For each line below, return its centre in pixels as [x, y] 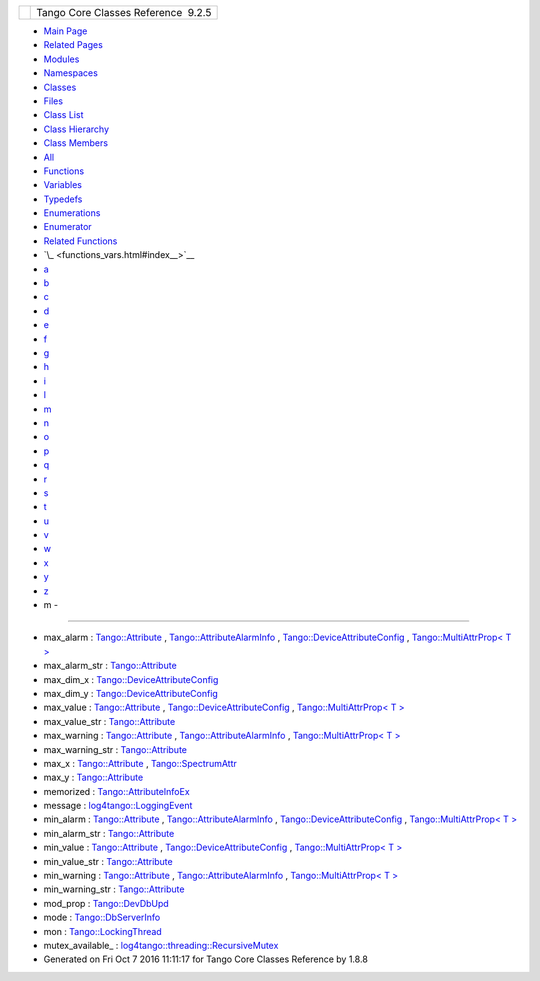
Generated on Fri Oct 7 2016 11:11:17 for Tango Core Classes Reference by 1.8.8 [206, 959]
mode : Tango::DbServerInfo [102, 917]
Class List [63, 115]
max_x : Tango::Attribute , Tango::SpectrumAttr [140, 763]
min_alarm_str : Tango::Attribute [109, 833]
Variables [62, 185]
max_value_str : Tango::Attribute [109, 721]
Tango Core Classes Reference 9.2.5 [124, 12]
